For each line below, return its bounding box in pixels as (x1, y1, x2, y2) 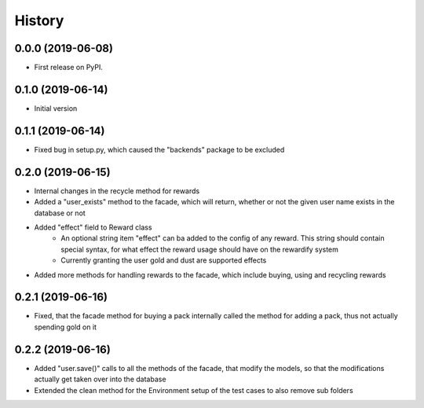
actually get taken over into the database (34, 374, 166, 384)
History (14, 12, 64, 29)
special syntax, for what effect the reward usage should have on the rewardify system (60, 244, 339, 254)
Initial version (34, 103, 78, 113)
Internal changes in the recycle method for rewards (34, 186, 200, 196)
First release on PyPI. (34, 63, 104, 72)
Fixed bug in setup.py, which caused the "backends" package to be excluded (34, 145, 285, 154)
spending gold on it (34, 322, 97, 332)
